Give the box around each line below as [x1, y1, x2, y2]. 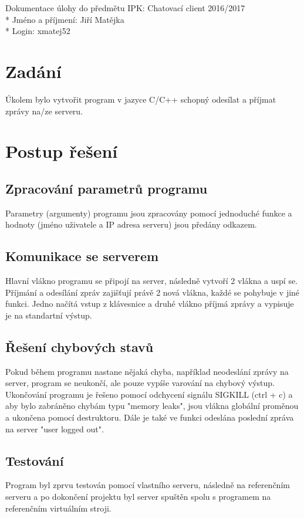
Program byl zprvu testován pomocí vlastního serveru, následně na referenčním [5, 479, 290, 491]
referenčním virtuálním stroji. [5, 502, 112, 514]
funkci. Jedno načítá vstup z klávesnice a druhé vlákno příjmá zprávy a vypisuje [5, 297, 294, 310]
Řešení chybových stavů [5, 337, 154, 356]
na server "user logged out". [5, 422, 104, 435]
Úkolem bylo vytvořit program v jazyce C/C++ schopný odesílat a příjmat [5, 93, 276, 105]
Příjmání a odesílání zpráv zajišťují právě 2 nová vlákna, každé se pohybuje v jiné [5, 286, 300, 298]
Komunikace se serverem [5, 247, 159, 265]
